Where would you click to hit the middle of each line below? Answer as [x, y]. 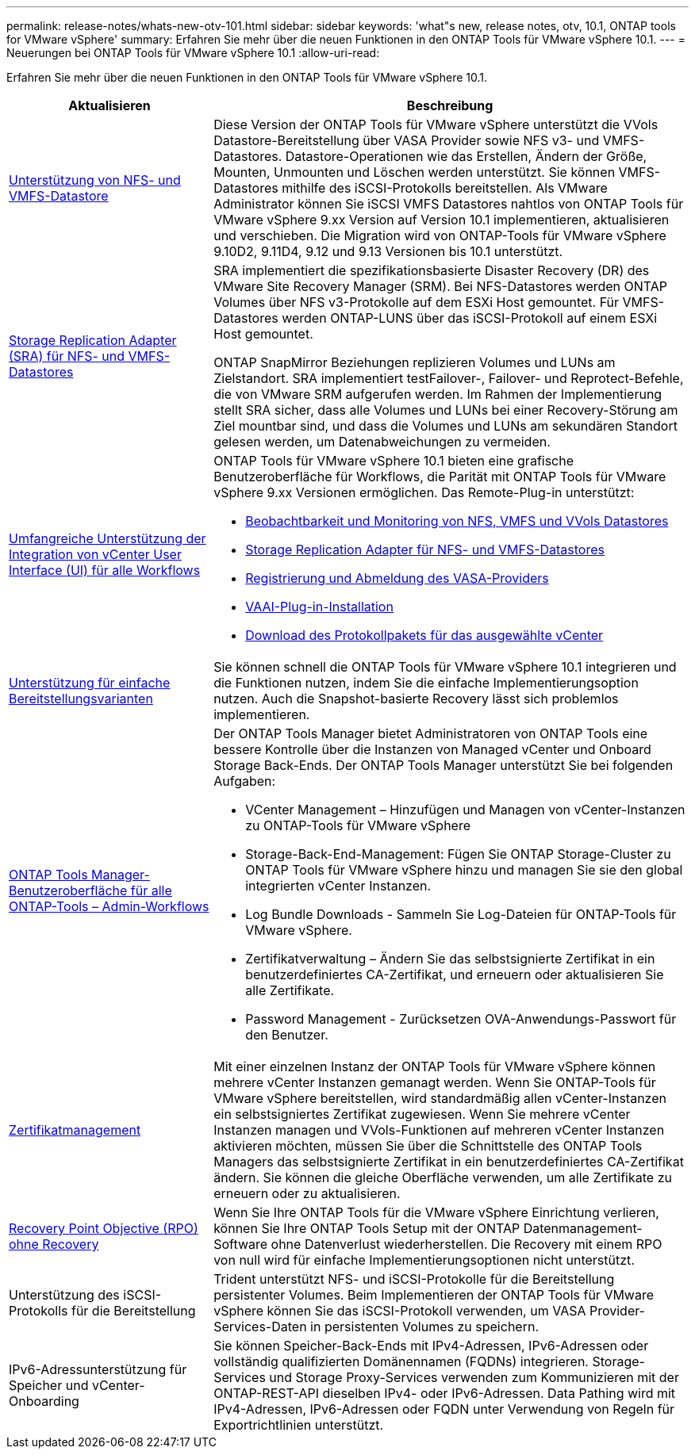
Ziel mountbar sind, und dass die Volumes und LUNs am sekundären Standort [445, 426]
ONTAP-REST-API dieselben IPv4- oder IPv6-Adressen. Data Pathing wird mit [445, 1393]
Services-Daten [260, 1327]
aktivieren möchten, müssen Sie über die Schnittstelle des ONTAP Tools [428, 1146]
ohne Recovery [54, 1244]
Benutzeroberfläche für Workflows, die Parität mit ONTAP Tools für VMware [440, 477]
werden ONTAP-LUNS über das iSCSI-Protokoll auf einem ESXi [470, 318]
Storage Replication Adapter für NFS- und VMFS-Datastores [425, 549]
